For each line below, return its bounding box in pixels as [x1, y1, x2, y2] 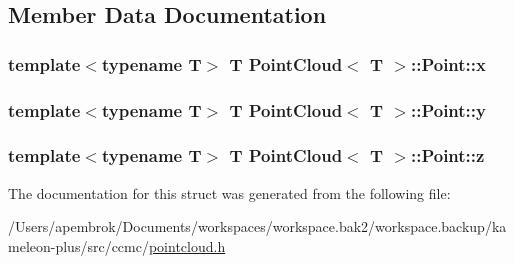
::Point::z [410, 143, 485, 168]
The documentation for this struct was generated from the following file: [8, 182, 451, 203]
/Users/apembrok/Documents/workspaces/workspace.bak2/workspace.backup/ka [8, 216, 507, 237]
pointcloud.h [148, 235, 226, 256]
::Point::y [410, 97, 486, 122]
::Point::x [410, 51, 486, 76]
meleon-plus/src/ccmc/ [8, 235, 149, 256]
